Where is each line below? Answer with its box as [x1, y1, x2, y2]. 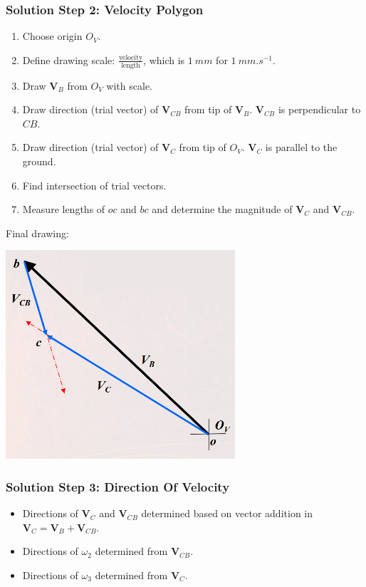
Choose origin [22, 28, 83, 43]
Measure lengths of [22, 202, 105, 217]
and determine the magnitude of [152, 202, 293, 217]
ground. [22, 154, 56, 169]
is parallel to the [265, 140, 338, 155]
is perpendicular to [278, 102, 361, 117]
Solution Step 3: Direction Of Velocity [6, 477, 230, 495]
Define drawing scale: [22, 52, 115, 67]
